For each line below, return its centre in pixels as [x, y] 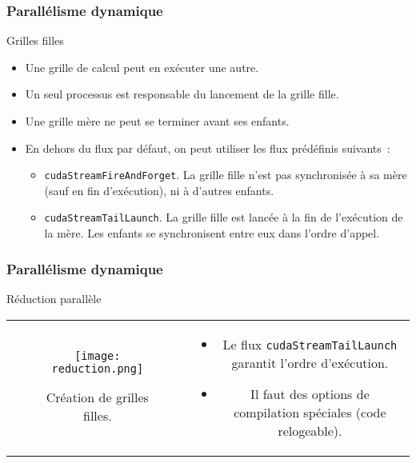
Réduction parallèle [54, 298]
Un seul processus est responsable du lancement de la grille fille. [182, 94]
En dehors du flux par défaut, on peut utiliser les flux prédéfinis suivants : [208, 148]
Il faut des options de [310, 393]
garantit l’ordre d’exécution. [310, 362]
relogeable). [310, 430]
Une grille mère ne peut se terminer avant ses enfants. [157, 121]
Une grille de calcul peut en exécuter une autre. [142, 67]
